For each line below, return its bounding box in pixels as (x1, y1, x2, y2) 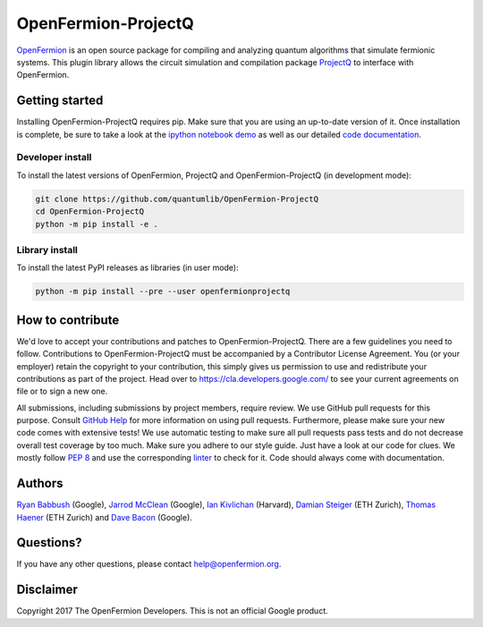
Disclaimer (16, 582, 78, 597)
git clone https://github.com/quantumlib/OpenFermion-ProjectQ (35, 193, 319, 204)
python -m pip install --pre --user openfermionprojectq (35, 286, 291, 297)
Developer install (16, 151, 92, 164)
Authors (16, 476, 64, 491)
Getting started (16, 93, 104, 108)
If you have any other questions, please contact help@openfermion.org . (16, 559, 282, 570)
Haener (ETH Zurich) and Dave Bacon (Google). (16, 512, 192, 522)
